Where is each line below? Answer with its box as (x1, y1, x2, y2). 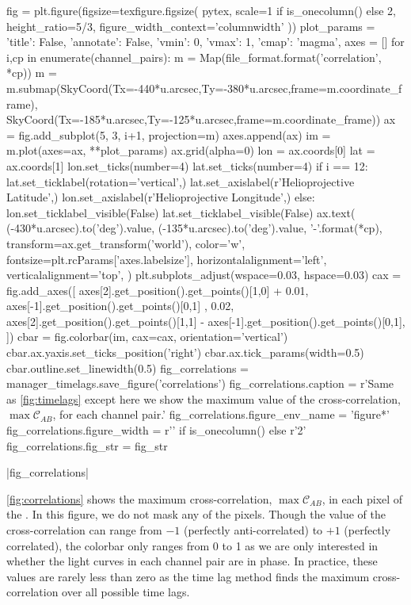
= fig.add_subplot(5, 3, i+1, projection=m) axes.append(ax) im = (6, 126, 331, 143)
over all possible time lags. (62, 584, 190, 600)
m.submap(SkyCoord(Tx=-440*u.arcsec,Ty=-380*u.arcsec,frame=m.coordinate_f (6, 79, 402, 96)
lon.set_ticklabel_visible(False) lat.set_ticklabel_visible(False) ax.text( (6, 204, 356, 220)
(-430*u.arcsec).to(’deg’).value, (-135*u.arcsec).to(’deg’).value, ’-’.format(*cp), (6, 220, 382, 236)
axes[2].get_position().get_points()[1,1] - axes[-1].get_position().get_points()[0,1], (6, 312, 405, 329)
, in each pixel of (322, 490, 403, 507)
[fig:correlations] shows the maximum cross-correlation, (6, 490, 272, 507)
